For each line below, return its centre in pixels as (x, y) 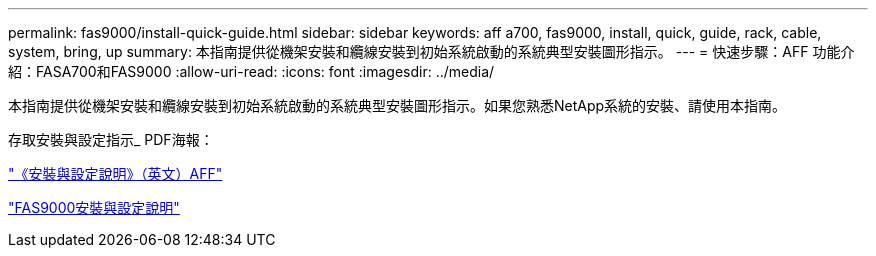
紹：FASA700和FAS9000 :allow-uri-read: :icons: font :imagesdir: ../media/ (251, 71)
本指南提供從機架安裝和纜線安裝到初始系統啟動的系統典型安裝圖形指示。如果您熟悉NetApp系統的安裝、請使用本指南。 (397, 105)
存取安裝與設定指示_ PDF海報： (111, 139)
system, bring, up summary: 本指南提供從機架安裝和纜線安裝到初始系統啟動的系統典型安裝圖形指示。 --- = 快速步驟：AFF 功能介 (431, 51)
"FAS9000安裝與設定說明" (94, 207)
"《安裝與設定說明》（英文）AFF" (115, 173)
